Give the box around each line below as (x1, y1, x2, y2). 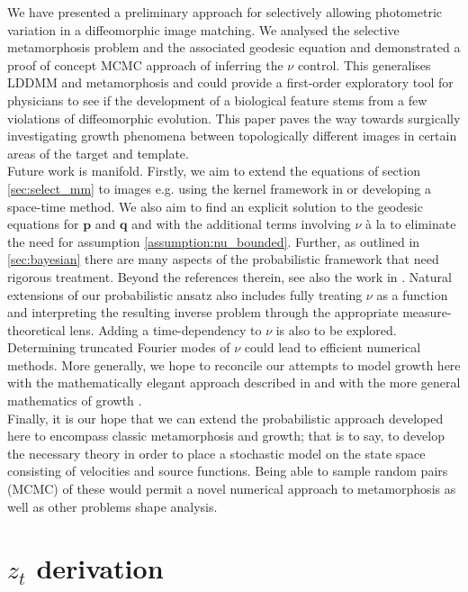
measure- (402, 303, 452, 322)
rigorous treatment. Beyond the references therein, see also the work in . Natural (7, 267, 452, 286)
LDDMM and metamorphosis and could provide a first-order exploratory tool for (7, 73, 454, 92)
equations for (7, 214, 79, 233)
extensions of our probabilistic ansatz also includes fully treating (7, 285, 363, 304)
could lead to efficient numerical (244, 338, 421, 357)
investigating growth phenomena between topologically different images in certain (7, 126, 457, 145)
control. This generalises (297, 55, 431, 74)
